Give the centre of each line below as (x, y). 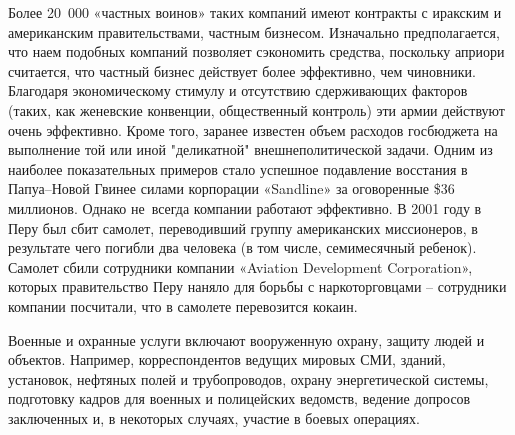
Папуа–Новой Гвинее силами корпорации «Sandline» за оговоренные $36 (231, 188)
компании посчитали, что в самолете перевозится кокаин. (183, 305)
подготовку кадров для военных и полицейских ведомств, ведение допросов (239, 398)
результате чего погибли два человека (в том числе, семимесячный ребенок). (242, 247)
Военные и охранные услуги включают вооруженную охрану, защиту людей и (246, 339)
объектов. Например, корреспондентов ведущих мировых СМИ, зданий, (227, 359)
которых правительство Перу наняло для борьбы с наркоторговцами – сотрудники (257, 286)
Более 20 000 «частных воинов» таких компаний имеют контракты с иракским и (255, 12)
